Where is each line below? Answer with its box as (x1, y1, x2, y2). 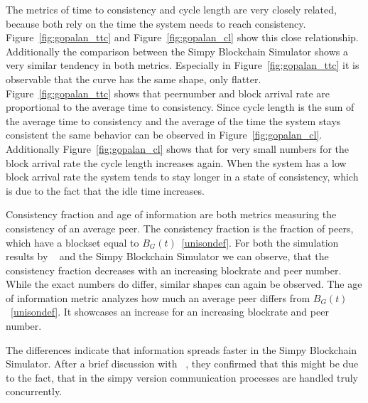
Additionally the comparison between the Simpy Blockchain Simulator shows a (6, 43, 348, 58)
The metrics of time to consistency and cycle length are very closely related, (6, 2, 337, 16)
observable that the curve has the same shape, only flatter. (6, 71, 261, 86)
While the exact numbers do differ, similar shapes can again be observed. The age (6, 276, 362, 291)
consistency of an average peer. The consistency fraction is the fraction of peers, (6, 220, 354, 235)
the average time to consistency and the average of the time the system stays (6, 113, 341, 128)
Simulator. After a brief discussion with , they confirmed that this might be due (6, 356, 359, 371)
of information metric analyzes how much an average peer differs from (6, 290, 310, 305)
